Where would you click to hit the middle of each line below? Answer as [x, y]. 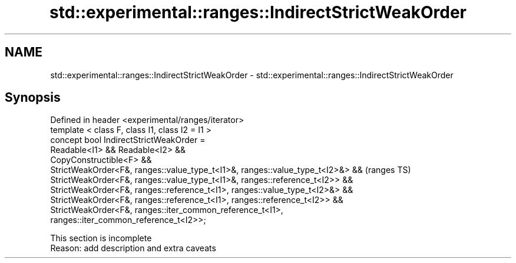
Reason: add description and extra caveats [133, 248]
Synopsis [33, 98]
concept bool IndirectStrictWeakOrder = [128, 140]
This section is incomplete [101, 238]
